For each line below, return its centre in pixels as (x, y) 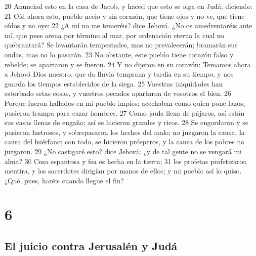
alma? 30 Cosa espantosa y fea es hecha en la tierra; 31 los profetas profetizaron (126, 161)
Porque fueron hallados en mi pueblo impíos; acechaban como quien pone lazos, (125, 103)
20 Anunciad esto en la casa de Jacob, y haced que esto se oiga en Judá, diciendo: (128, 6)
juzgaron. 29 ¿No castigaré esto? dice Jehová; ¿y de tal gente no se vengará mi (123, 151)
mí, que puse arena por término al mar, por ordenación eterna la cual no (114, 35)
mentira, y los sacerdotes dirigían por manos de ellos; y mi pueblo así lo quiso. (123, 171)
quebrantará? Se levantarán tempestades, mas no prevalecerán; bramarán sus (121, 45)
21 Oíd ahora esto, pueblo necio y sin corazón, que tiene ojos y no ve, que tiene (125, 16)
